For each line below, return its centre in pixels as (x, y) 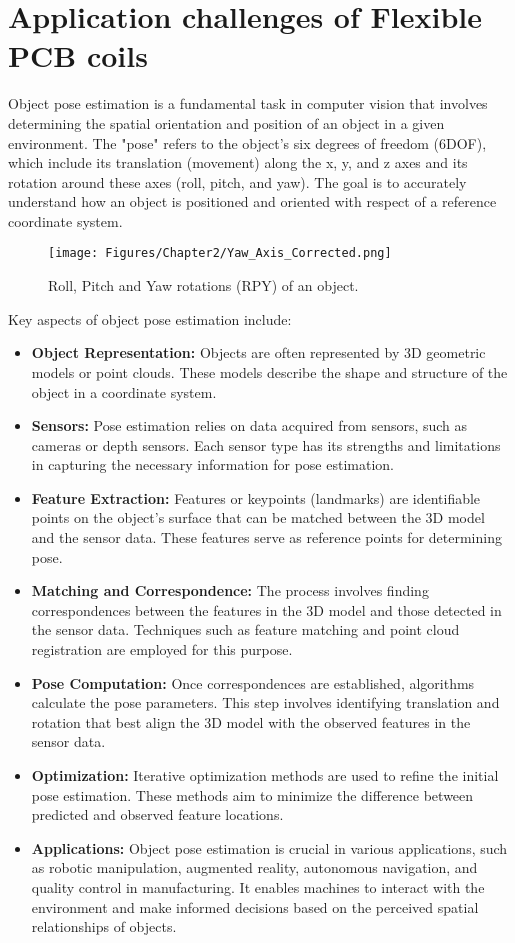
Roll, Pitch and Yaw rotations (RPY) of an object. (203, 285)
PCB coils (78, 55)
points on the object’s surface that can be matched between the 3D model (258, 517)
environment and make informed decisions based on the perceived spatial (255, 906)
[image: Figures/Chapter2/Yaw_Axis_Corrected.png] (220, 253)
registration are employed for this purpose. (162, 649)
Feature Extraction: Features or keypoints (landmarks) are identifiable (256, 497)
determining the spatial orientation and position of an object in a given (226, 122)
